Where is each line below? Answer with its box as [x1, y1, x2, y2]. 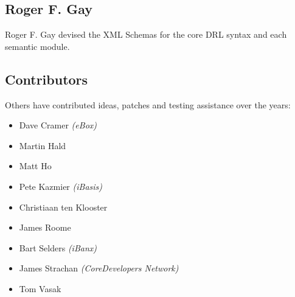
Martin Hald [19, 139, 66, 152]
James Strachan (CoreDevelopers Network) [19, 262, 179, 274]
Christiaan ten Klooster [19, 200, 108, 213]
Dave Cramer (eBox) [19, 119, 97, 131]
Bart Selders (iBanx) [19, 241, 97, 254]
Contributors [5, 69, 88, 88]
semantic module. [5, 40, 70, 52]
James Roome [19, 221, 71, 234]
